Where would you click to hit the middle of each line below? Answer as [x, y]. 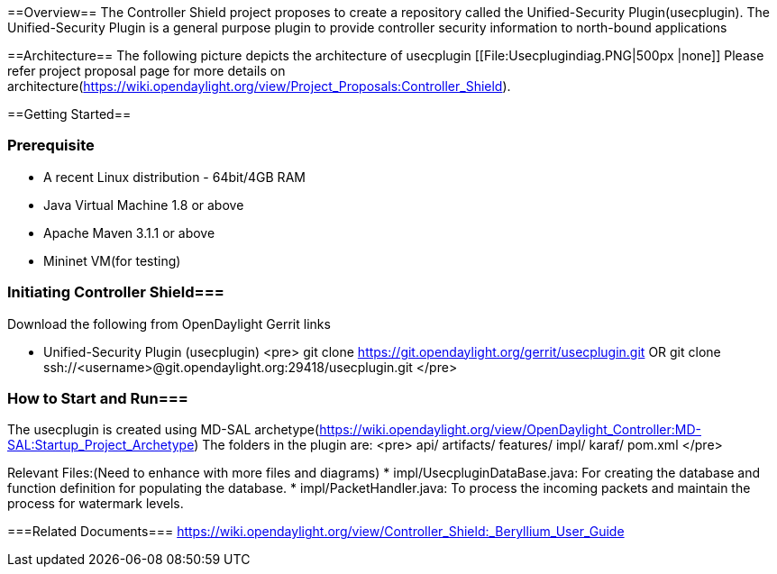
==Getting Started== [69, 114]
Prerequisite [51, 146]
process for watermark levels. [96, 504]
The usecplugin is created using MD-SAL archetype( [164, 430]
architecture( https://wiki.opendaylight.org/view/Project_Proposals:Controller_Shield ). [259, 86]
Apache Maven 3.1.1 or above [129, 232]
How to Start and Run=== [98, 398]
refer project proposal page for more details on [146, 71]
